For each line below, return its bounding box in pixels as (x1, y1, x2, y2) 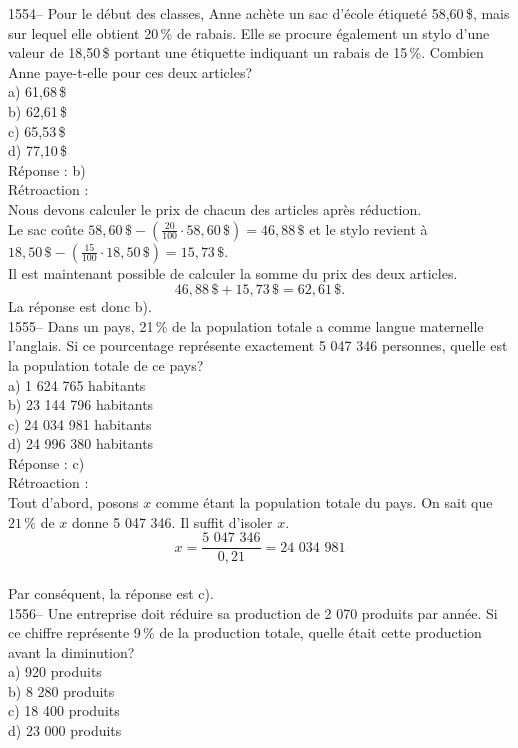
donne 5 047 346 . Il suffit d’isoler (72, 511, 273, 532)
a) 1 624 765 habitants (8, 374, 146, 395)
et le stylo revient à (309, 218, 428, 239)
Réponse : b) (8, 159, 86, 180)
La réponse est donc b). (8, 296, 152, 317)
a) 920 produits (8, 661, 102, 682)
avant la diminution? (8, 641, 135, 662)
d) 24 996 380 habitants (8, 433, 154, 454)
